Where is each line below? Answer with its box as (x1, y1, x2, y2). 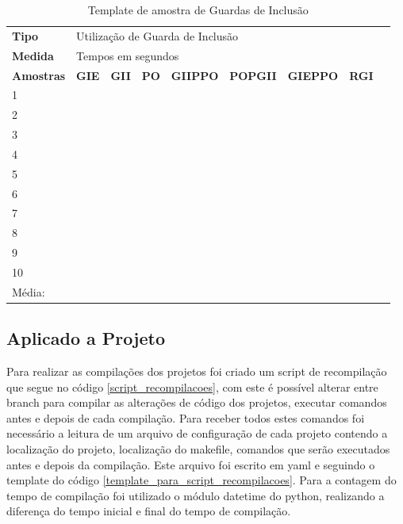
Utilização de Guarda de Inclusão (76, 27, 239, 44)
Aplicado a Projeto (6, 326, 165, 350)
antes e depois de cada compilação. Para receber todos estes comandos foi (6, 409, 365, 426)
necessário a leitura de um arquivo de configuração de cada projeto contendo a (6, 425, 388, 442)
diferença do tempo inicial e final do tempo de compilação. (6, 503, 291, 519)
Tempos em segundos (76, 47, 179, 63)
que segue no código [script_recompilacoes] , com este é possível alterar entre (6, 378, 378, 395)
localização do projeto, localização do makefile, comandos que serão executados (6, 441, 390, 457)
